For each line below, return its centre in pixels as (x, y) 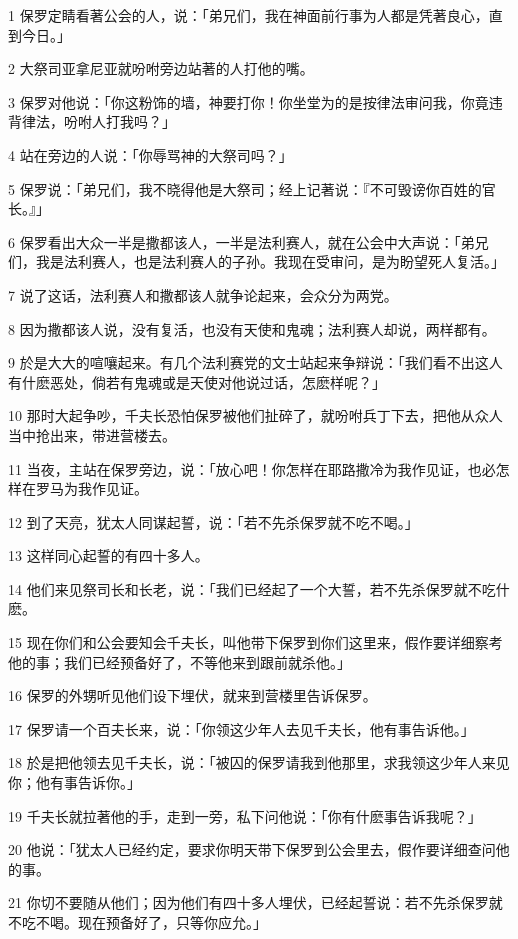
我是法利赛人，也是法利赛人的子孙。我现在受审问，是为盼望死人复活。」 (270, 261)
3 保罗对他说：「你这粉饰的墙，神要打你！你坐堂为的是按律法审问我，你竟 (248, 101)
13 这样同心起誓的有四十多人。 (108, 555)
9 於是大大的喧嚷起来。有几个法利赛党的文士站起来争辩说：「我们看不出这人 (255, 362)
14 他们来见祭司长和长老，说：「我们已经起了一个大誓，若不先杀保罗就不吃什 (259, 588)
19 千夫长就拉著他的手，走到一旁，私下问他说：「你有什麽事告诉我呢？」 (245, 815)
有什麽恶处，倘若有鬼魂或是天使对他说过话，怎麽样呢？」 (197, 381)
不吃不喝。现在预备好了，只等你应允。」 (137, 922)
